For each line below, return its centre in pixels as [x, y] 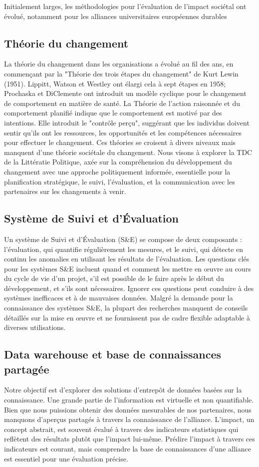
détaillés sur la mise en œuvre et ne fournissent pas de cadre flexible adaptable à [127, 317]
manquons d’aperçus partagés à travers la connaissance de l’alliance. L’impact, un [129, 419]
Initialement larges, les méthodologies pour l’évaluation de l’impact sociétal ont [125, 6]
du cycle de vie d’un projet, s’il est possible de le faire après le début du [114, 278]
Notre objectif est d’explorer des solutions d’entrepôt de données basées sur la [123, 390]
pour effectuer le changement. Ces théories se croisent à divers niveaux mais [120, 142]
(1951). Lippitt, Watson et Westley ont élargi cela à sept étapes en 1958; [115, 83]
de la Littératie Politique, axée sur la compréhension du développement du [118, 162]
